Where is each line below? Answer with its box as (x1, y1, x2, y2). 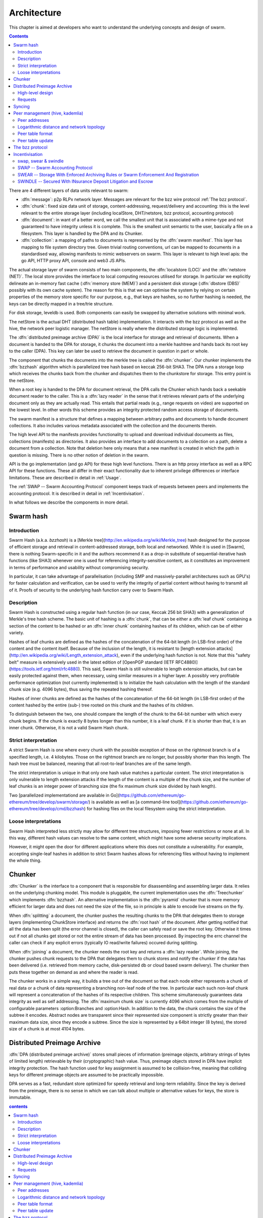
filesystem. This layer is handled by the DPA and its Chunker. (21, 230, 143, 236)
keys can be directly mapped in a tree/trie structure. (9, 301, 113, 306)
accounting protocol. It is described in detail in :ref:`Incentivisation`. (9, 490, 145, 496)
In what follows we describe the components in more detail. (9, 499, 129, 505)
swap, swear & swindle (18, 158, 64, 164)
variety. (9, 630, 24, 636)
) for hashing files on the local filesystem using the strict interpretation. (84, 806, 226, 812)
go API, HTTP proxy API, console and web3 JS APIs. (21, 258, 126, 264)
